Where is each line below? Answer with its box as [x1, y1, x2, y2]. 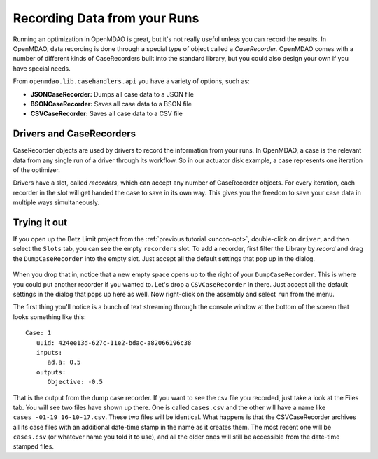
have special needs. [13, 64, 71, 73]
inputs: [36, 348, 63, 356]
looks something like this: [13, 312, 87, 321]
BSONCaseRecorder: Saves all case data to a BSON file [30, 99, 192, 108]
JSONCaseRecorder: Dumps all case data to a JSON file [30, 90, 194, 98]
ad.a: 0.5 [47, 358, 81, 367]
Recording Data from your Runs [13, 10, 199, 26]
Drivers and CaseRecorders [13, 128, 136, 140]
